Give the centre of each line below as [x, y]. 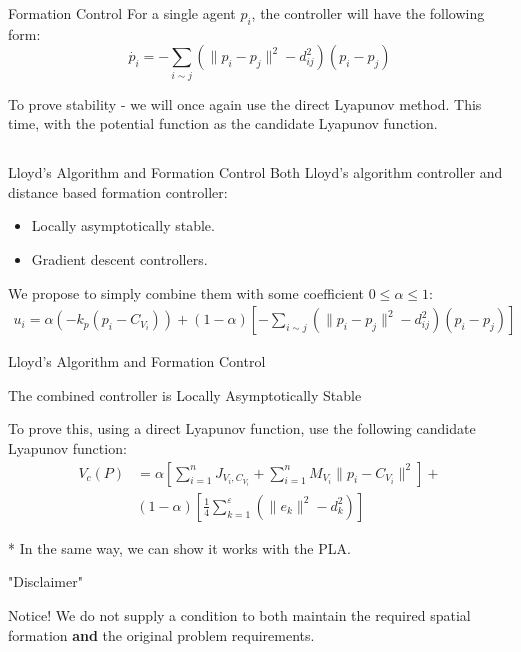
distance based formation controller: [118, 191]
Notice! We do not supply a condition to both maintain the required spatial [239, 614]
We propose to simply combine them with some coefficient [186, 292]
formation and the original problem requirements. [161, 634]
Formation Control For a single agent [122, 13]
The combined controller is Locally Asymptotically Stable [185, 394]
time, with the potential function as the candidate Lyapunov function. [223, 123]
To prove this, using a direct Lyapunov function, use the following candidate [242, 428]
